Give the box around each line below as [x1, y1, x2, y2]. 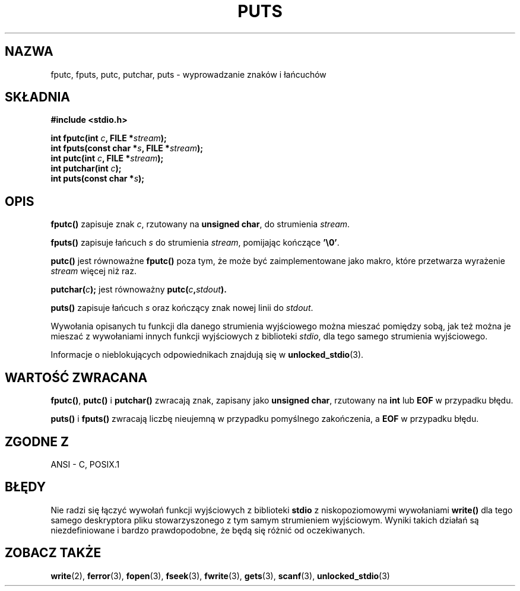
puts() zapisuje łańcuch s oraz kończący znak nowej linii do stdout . [50, 303, 313, 313]
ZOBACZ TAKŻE [5, 545, 102, 561]
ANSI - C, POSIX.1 [50, 459, 120, 469]
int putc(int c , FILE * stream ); [50, 153, 164, 164]
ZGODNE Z [5, 434, 69, 449]
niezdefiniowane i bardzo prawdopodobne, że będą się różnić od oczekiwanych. [50, 525, 365, 535]
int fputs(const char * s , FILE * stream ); [50, 143, 203, 154]
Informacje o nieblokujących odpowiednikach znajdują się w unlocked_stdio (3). [50, 349, 364, 360]
